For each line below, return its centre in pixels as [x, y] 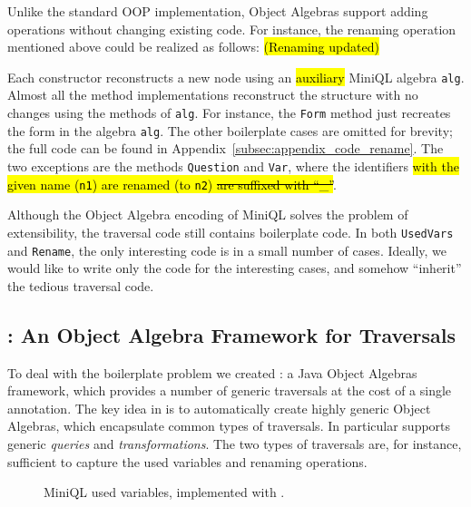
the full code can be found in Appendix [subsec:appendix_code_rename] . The [226, 148]
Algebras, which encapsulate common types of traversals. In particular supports [229, 426]
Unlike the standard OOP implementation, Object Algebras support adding [218, 11]
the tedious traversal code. [81, 285]
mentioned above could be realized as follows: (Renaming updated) [193, 47]
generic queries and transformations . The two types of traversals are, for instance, [235, 443]
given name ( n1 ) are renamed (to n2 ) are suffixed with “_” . [172, 184]
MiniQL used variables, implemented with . [164, 492]
